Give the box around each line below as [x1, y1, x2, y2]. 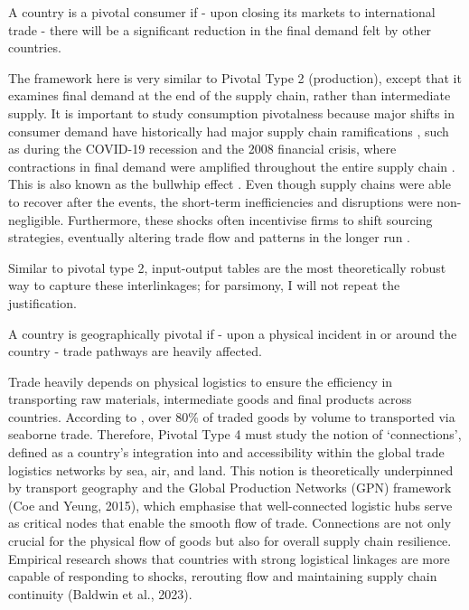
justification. [8, 293, 77, 312]
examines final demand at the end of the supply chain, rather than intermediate [8, 86, 451, 105]
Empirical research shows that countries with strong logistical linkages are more [8, 549, 450, 568]
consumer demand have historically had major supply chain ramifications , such [8, 121, 449, 140]
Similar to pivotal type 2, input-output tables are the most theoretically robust [8, 258, 446, 277]
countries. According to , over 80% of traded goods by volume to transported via [8, 407, 455, 426]
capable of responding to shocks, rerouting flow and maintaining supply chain [8, 567, 437, 586]
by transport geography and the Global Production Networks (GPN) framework [8, 478, 452, 497]
